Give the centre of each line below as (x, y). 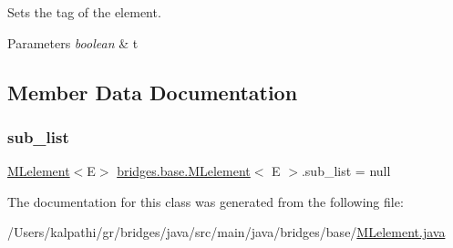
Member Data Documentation (153, 92)
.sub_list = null (346, 171)
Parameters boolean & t (73, 42)
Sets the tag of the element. (84, 12)
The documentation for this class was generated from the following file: (206, 201)
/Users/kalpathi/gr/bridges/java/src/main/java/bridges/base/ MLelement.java (226, 232)
